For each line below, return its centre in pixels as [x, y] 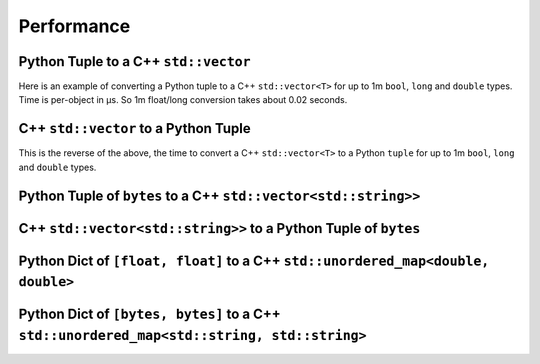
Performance [74, 26]
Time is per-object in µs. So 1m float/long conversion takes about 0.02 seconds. [183, 100]
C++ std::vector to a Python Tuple [134, 128]
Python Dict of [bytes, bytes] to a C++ [149, 314]
